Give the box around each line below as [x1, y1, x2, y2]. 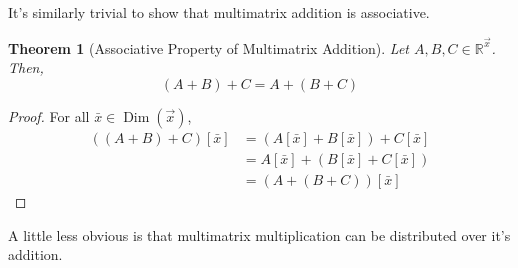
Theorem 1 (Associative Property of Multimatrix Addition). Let [8, 37, 409, 58]
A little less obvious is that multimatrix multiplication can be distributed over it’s [8, 224, 511, 245]
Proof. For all [8, 105, 90, 126]
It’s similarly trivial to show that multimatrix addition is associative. [8, 2, 430, 22]
